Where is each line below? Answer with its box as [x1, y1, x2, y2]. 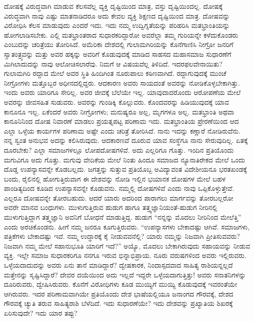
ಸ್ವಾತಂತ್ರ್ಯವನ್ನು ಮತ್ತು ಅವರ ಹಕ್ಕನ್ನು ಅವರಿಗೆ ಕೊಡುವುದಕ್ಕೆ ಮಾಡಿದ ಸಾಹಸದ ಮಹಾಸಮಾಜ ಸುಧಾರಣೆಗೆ [4, 48, 232, 59]
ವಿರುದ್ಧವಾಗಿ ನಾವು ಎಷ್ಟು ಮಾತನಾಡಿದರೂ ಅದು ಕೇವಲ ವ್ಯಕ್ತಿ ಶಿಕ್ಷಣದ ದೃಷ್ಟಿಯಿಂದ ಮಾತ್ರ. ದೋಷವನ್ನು [4, 10, 230, 21]
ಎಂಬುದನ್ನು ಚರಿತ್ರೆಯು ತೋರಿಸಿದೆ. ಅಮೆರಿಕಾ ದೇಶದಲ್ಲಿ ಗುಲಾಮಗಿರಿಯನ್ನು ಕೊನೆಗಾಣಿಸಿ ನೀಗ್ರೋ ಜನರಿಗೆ [4, 39, 233, 49]
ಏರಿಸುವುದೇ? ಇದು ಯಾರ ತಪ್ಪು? [4, 308, 78, 318]
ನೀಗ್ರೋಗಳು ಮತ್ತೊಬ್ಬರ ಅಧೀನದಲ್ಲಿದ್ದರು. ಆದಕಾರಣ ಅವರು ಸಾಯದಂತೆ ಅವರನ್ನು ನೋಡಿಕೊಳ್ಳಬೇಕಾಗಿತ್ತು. [4, 77, 240, 88]
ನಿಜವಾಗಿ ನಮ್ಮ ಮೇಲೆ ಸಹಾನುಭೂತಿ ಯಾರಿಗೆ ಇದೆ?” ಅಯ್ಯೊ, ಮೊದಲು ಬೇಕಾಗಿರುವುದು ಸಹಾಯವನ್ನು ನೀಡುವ [4, 240, 250, 251]
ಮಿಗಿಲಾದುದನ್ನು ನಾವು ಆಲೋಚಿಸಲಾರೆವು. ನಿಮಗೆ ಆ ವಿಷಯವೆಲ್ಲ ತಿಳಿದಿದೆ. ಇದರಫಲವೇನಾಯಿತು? [4, 58, 223, 69]
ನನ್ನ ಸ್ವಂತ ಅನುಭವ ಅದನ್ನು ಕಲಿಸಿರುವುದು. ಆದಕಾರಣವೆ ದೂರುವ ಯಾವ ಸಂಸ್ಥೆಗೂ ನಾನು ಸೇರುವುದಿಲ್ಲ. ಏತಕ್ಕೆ [4, 135, 248, 145]
